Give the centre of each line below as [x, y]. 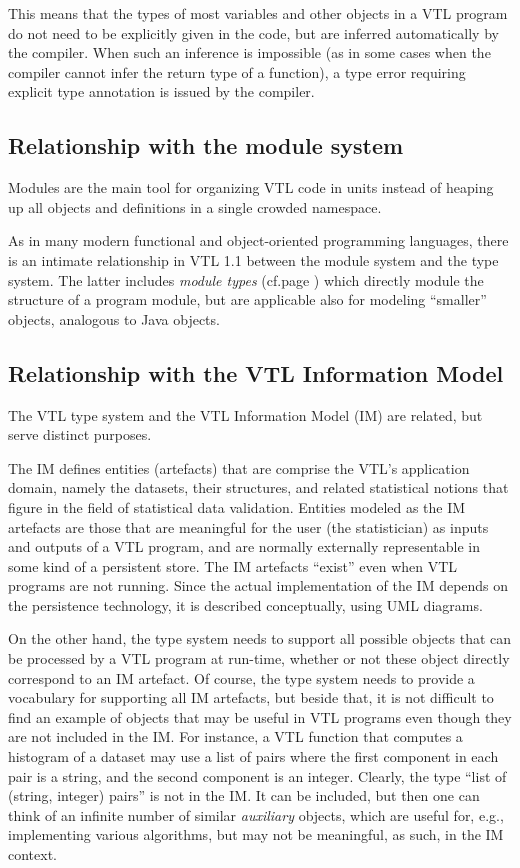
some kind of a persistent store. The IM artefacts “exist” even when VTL [233, 565]
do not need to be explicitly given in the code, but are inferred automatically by [253, 32]
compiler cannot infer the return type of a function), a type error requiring [237, 71]
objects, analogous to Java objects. [114, 318]
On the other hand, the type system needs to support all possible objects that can [260, 638]
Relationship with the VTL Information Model [256, 372]
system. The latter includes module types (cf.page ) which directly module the [246, 279]
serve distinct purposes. [80, 434]
